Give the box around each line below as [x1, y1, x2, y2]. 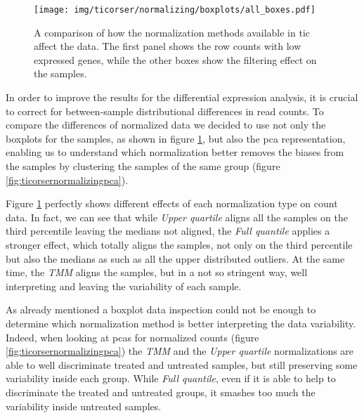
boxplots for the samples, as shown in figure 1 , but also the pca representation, [6, 131, 346, 145]
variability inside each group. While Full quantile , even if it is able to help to [6, 371, 336, 386]
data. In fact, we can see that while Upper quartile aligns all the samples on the [6, 209, 349, 224]
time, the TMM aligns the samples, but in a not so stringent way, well [6, 265, 308, 280]
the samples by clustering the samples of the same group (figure [6, 159, 280, 173]
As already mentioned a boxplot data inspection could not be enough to [6, 302, 316, 317]
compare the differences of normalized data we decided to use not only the [6, 117, 326, 132]
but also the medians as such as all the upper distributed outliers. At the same [6, 251, 345, 266]
